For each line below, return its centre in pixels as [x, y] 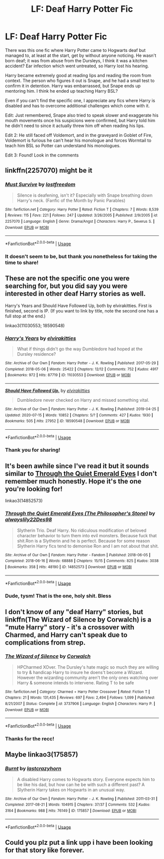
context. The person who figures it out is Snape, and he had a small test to [80, 80]
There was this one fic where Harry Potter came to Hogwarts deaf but [75, 50]
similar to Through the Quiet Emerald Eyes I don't [81, 474]
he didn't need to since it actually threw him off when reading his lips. [75, 126]
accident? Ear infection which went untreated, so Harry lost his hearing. [77, 66]
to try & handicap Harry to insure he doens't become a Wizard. [80, 672]
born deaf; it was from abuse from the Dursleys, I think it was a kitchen [76, 60]
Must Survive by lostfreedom [40, 184]
